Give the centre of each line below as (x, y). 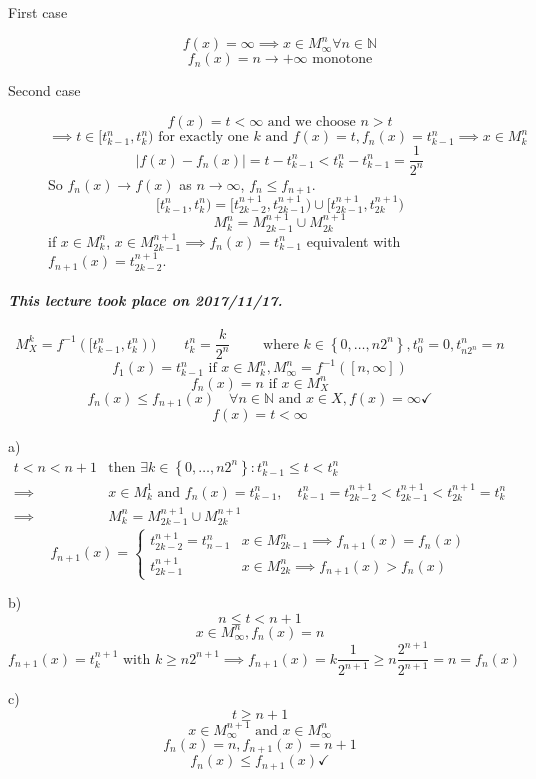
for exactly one (203, 137)
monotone (342, 59)
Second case (44, 90)
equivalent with (353, 240)
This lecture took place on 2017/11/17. (145, 300)
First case (38, 12)
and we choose (311, 121)
